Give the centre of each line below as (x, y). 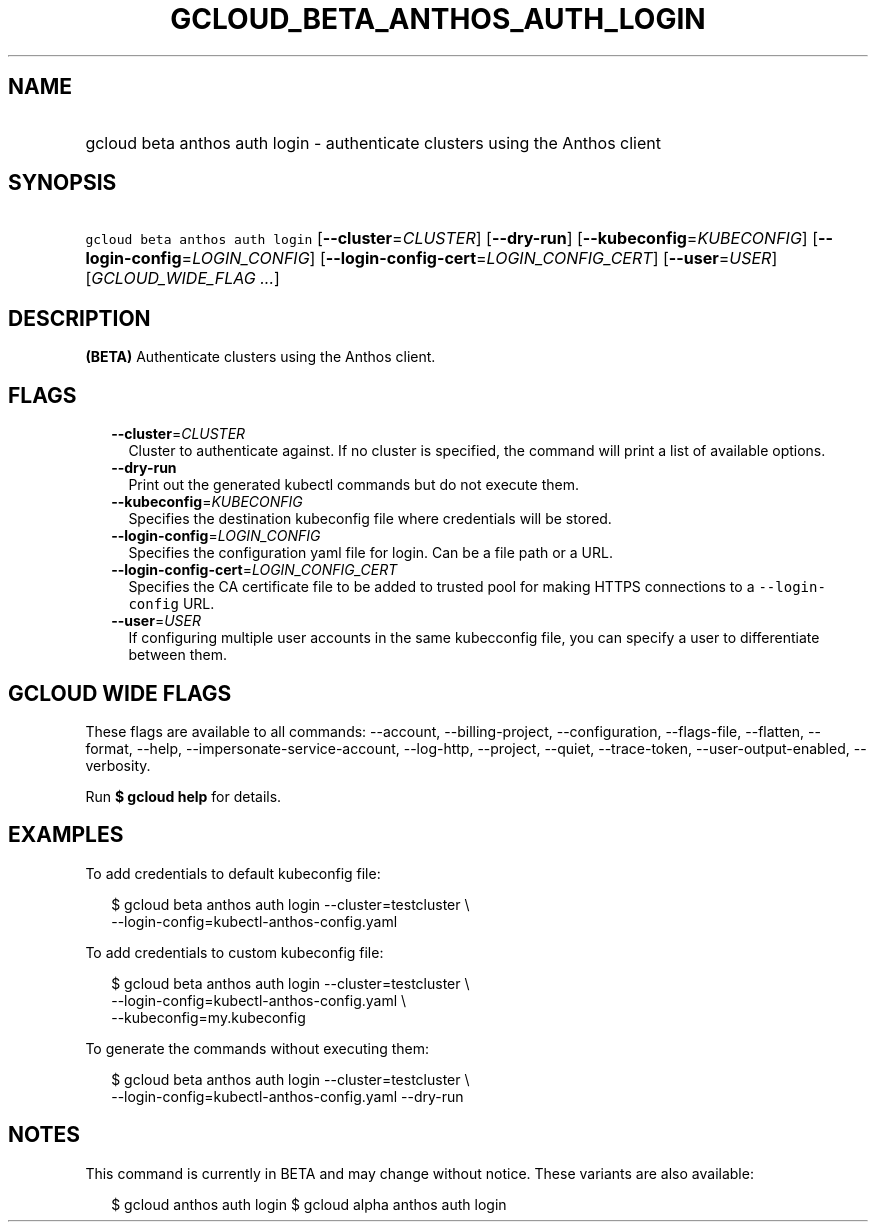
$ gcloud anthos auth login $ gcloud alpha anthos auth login (309, 1204)
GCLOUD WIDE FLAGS (120, 693)
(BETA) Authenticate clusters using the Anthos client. (260, 357)
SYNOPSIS (62, 183)
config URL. (171, 604)
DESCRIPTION (79, 318)
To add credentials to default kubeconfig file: (233, 873)
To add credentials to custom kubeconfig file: (234, 952)
